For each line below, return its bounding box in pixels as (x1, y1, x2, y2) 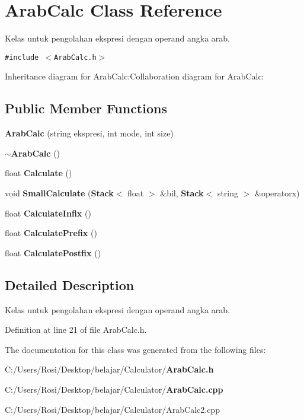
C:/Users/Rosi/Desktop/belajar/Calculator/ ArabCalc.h (5, 363, 214, 376)
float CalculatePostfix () (5, 246, 101, 259)
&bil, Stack (160, 186, 204, 199)
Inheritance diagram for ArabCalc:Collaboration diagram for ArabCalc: (5, 70, 264, 82)
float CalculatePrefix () (5, 227, 97, 239)
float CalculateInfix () (5, 206, 91, 219)
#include (5, 53, 39, 62)
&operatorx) (254, 186, 300, 199)
